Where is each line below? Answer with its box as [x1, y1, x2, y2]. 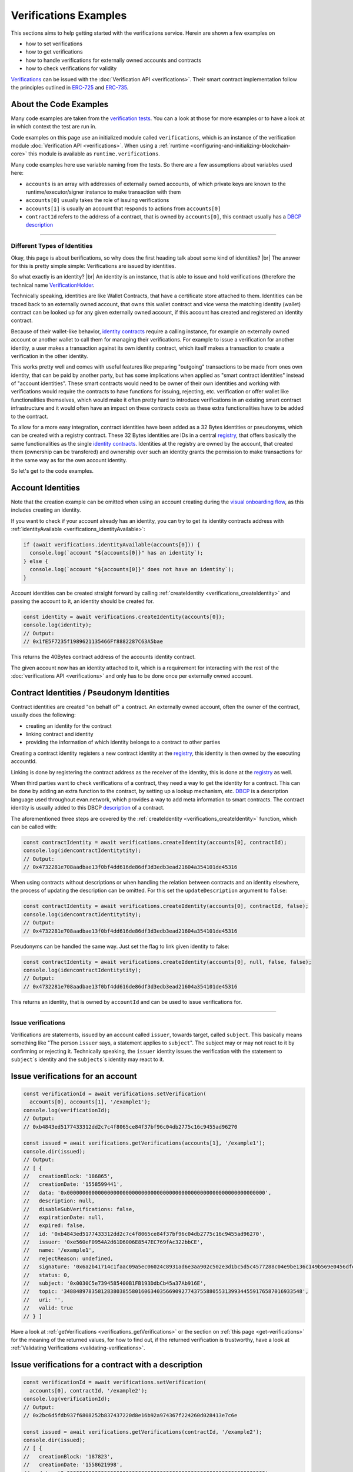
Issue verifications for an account [11, 1071, 138, 1081]
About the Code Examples [11, 99, 109, 109]
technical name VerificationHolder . [11, 281, 95, 289]
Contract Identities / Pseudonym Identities [11, 688, 170, 698]
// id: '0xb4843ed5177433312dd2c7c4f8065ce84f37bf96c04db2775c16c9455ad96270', [23, 1231, 266, 1237]
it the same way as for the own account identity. [11, 456, 128, 463]
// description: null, [23, 1198, 95, 1204]
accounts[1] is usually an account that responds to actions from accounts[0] [25, 205, 221, 212]
